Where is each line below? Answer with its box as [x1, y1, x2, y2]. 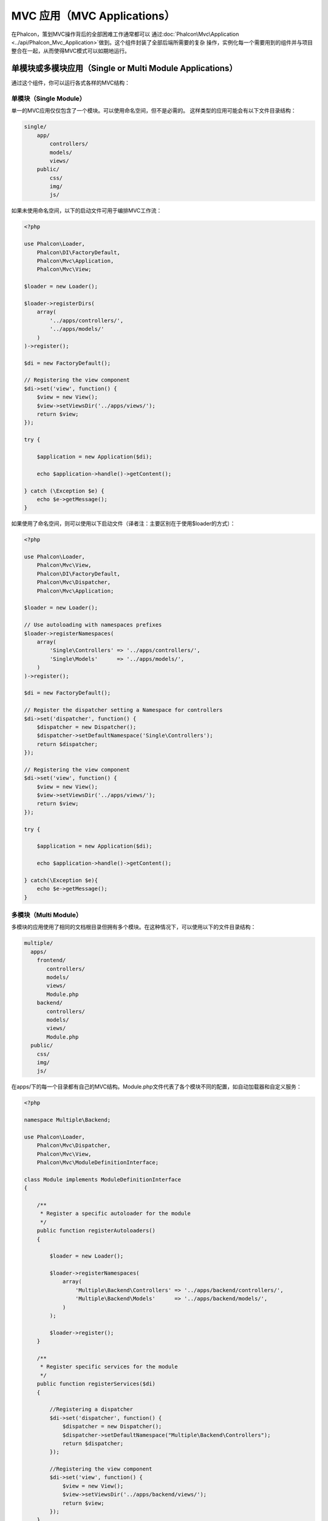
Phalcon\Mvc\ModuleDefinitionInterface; [36, 1159, 159, 1166]
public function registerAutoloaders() [36, 1227, 156, 1234]
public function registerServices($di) [36, 1380, 156, 1387]
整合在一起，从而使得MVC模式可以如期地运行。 [11, 47, 131, 55]
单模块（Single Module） [11, 94, 86, 103]
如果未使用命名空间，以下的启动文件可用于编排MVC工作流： [11, 207, 162, 214]
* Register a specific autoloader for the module [39, 1210, 191, 1217]
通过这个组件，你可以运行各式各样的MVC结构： [11, 79, 131, 86]
